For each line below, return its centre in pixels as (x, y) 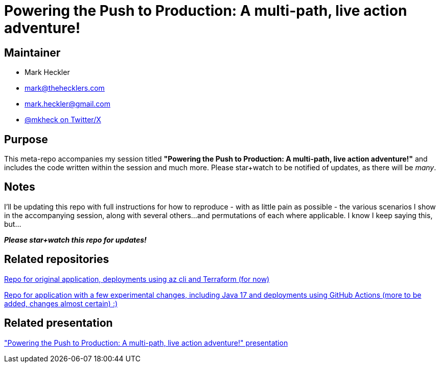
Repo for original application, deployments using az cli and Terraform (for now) (137, 279)
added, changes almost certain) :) (61, 303)
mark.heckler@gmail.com (67, 104)
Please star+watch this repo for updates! (75, 240)
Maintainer (32, 53)
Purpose (26, 139)
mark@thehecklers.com (65, 88)
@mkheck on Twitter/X (63, 120)
